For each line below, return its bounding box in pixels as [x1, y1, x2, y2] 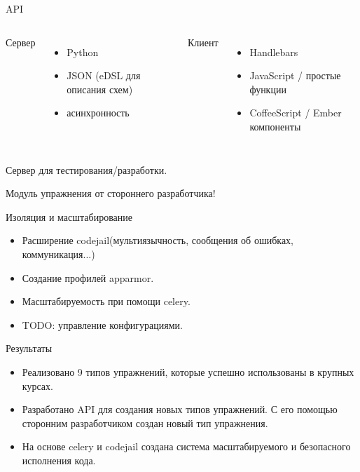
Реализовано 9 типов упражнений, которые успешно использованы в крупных [22, 364, 354, 379]
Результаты [6, 341, 53, 356]
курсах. [22, 378, 53, 393]
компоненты [249, 119, 301, 133]
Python [67, 44, 99, 59]
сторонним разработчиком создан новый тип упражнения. [22, 415, 268, 430]
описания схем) [67, 81, 133, 96]
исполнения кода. [22, 452, 96, 467]
